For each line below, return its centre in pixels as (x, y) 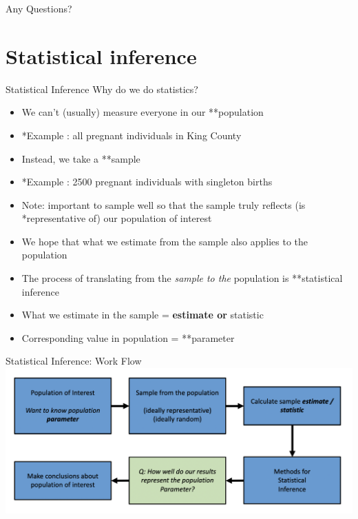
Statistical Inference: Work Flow (74, 361)
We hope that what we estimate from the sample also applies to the (165, 241)
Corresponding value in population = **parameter (128, 337)
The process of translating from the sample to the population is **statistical (182, 278)
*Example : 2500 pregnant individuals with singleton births (147, 182)
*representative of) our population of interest (117, 218)
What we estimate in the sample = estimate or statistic (143, 315)
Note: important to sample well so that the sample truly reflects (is (164, 204)
